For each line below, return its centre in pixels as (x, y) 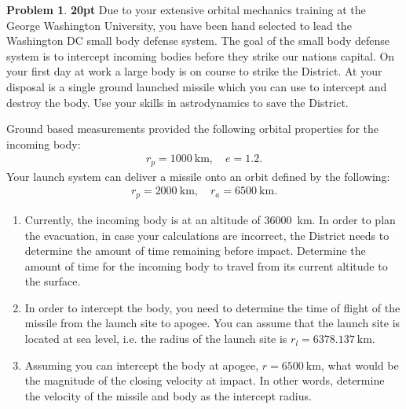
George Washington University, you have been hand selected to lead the (179, 25)
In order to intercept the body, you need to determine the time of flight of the (212, 307)
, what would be (360, 365)
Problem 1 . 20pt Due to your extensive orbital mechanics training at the (186, 9)
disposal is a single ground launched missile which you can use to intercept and (197, 86)
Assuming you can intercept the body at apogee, (142, 365)
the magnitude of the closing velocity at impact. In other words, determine (205, 380)
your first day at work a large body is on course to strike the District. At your (194, 71)
